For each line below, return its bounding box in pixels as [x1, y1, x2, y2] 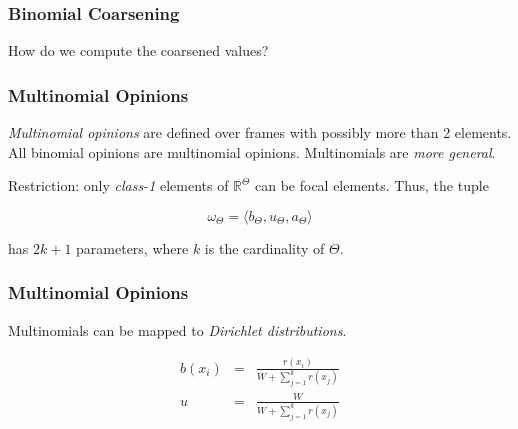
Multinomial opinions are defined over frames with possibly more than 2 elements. [8, 122, 512, 143]
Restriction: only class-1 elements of [8, 175, 229, 196]
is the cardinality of [204, 237, 325, 258]
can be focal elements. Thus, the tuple [254, 175, 489, 196]
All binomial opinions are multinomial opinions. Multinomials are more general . [8, 141, 496, 162]
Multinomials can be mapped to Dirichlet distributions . [8, 319, 347, 340]
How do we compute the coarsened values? [8, 40, 269, 61]
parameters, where [76, 237, 189, 258]
